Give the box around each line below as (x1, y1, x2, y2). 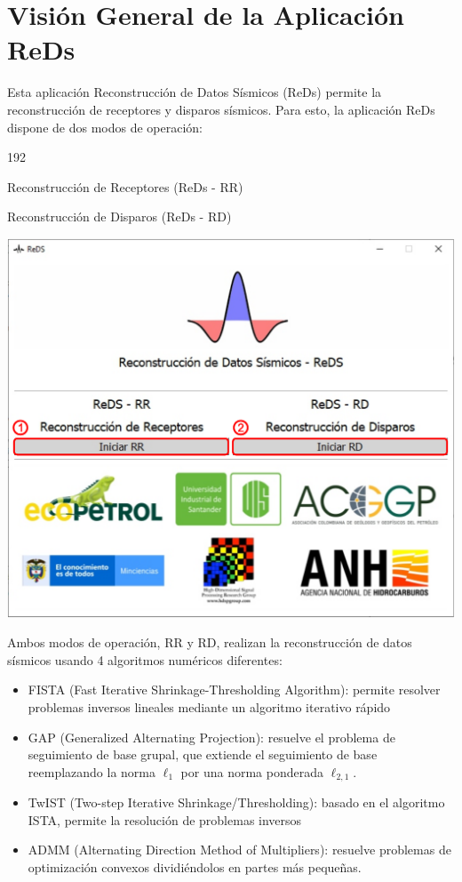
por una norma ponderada (180, 762, 323, 781)
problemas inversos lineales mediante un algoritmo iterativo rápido (28, 697, 391, 716)
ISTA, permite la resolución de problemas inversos (28, 810, 302, 829)
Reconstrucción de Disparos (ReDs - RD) (7, 207, 232, 226)
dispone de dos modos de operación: (7, 117, 203, 136)
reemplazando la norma (28, 762, 155, 781)
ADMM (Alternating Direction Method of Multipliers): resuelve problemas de (28, 840, 451, 859)
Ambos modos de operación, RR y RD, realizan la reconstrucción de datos (7, 633, 412, 652)
